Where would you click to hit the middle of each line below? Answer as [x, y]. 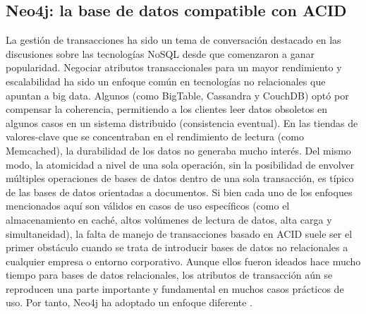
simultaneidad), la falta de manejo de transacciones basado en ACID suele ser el [179, 233]
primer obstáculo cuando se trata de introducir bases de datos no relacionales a [177, 247]
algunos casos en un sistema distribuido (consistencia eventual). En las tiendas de [182, 122]
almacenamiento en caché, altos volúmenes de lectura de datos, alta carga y [169, 219]
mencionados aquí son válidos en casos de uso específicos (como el [148, 206]
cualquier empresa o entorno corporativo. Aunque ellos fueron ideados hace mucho [183, 261]
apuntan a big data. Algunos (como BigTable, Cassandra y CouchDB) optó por [177, 95]
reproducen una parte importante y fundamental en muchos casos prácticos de [175, 288]
